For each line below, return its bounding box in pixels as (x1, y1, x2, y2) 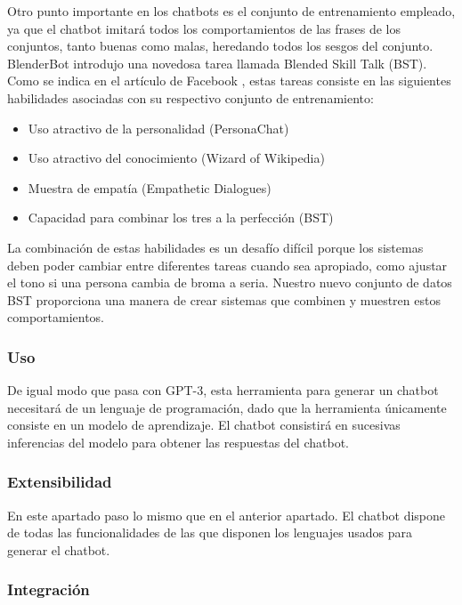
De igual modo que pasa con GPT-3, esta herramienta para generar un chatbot (7, 381, 439, 399)
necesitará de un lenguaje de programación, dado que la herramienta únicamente (7, 398, 447, 416)
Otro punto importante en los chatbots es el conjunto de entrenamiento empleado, (7, 2, 456, 20)
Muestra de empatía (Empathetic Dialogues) (28, 178, 272, 197)
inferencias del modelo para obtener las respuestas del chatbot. (7, 432, 349, 451)
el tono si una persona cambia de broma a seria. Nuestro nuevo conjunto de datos (7, 273, 452, 292)
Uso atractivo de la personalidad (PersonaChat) (28, 118, 289, 137)
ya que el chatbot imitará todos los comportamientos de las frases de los (7, 19, 401, 37)
